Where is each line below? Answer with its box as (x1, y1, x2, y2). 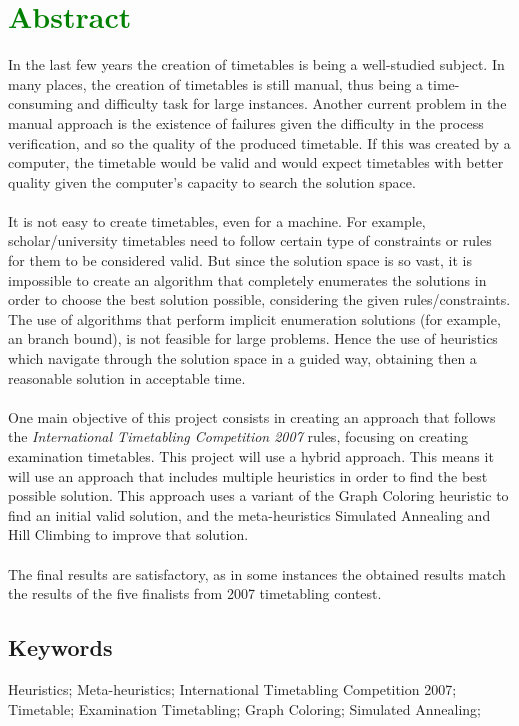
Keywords (8, 632, 113, 663)
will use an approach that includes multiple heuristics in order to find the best (8, 465, 488, 486)
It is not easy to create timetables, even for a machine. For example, (8, 210, 426, 231)
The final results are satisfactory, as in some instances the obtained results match (8, 563, 506, 584)
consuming (8, 93, 73, 114)
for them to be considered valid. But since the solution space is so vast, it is (8, 250, 473, 271)
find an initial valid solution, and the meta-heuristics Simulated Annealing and (8, 504, 491, 525)
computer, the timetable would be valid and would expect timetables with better (8, 152, 504, 173)
